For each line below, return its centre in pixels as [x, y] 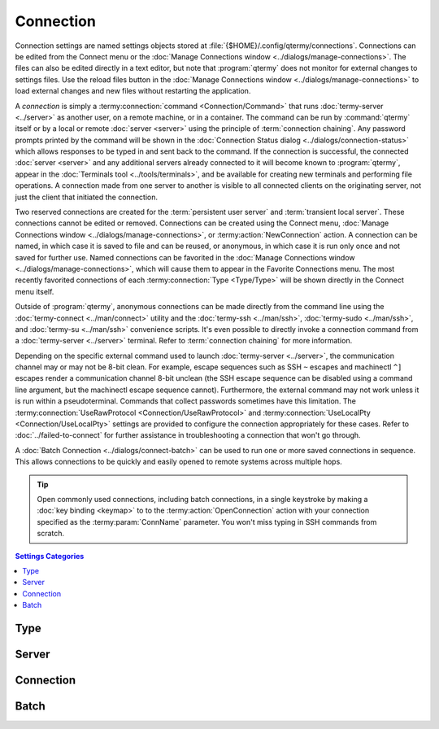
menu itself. [35, 291]
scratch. [51, 534]
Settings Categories [50, 556]
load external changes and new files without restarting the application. [133, 91]
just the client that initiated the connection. [87, 197]
